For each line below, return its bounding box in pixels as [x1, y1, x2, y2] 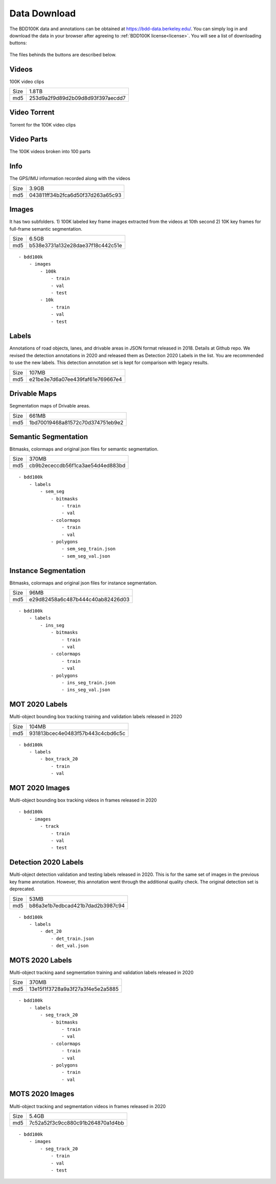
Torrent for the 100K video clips [9, 121, 76, 128]
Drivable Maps [9, 390, 57, 398]
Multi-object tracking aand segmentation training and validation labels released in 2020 [9, 969, 194, 975]
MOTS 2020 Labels [9, 956, 72, 965]
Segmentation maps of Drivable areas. [9, 403, 90, 409]
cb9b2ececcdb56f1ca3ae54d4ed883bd [29, 462, 126, 469]
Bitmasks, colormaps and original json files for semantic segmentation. [9, 446, 158, 452]
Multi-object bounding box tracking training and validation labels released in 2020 [9, 713, 182, 720]
